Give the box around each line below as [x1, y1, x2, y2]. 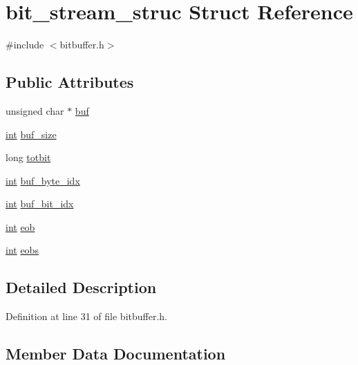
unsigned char [6, 103, 64, 118]
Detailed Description [6, 277, 157, 298]
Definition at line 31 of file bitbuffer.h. [6, 309, 167, 324]
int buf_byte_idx [6, 173, 80, 187]
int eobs [6, 243, 39, 257]
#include [6, 37, 44, 52]
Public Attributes [6, 71, 134, 93]
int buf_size [6, 127, 57, 141]
